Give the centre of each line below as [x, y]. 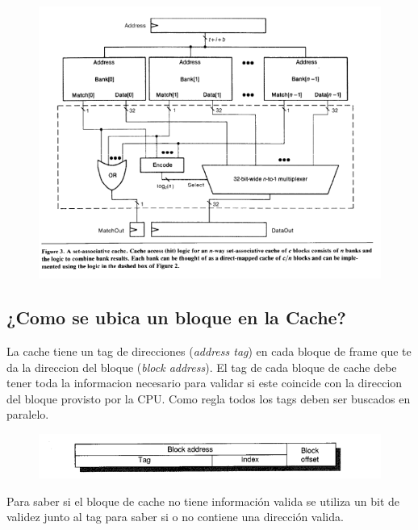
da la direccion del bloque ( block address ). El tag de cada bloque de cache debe [202, 367]
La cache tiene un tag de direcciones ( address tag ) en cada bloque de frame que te [209, 351]
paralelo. [28, 414]
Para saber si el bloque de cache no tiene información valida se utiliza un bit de [203, 501]
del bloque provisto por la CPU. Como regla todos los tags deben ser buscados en [209, 398]
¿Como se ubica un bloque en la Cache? [177, 317]
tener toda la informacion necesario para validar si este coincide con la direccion [205, 383]
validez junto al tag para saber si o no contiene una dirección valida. [175, 517]
